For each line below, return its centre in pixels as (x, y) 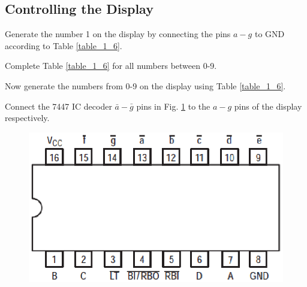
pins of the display (268, 106)
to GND (270, 34)
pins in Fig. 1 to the (173, 106)
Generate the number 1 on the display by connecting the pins (118, 34)
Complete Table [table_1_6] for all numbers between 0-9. (111, 66)
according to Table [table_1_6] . (64, 45)
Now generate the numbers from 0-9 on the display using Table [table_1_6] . (145, 85)
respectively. (27, 118)
